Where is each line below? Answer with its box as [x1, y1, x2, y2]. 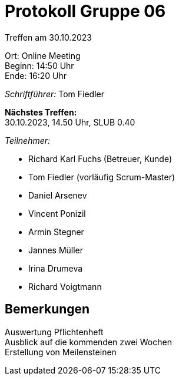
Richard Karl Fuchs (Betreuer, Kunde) [28, 153, 173, 164]
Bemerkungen [5, 302, 90, 317]
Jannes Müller [28, 244, 84, 255]
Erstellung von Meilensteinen [5, 346, 117, 357]
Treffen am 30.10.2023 [5, 32, 92, 42]
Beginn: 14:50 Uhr [5, 60, 74, 71]
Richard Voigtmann [28, 281, 102, 292]
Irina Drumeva [28, 263, 83, 273]
